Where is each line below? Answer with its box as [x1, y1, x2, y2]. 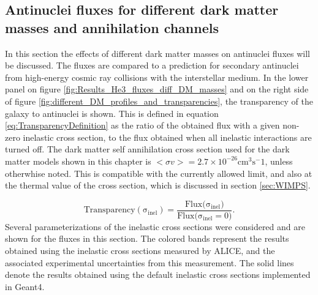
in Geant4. [5, 280, 45, 293]
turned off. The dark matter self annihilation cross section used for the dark [5, 143, 290, 155]
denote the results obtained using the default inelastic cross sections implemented [5, 268, 311, 281]
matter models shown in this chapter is [5, 154, 151, 167]
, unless [265, 154, 293, 167]
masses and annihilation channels [5, 18, 219, 37]
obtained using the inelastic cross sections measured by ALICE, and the [5, 244, 275, 256]
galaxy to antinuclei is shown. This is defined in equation [5, 106, 219, 119]
